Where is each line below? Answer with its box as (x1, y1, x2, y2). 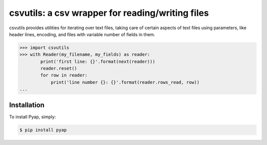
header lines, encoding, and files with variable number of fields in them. (9, 31, 155, 37)
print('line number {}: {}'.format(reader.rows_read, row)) (50, 79, 200, 85)
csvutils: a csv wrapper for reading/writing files (9, 7, 209, 18)
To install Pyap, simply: (9, 114, 56, 120)
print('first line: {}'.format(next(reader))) (40, 58, 155, 64)
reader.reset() (40, 66, 78, 71)
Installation (9, 100, 44, 109)
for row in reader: (40, 72, 88, 78)
